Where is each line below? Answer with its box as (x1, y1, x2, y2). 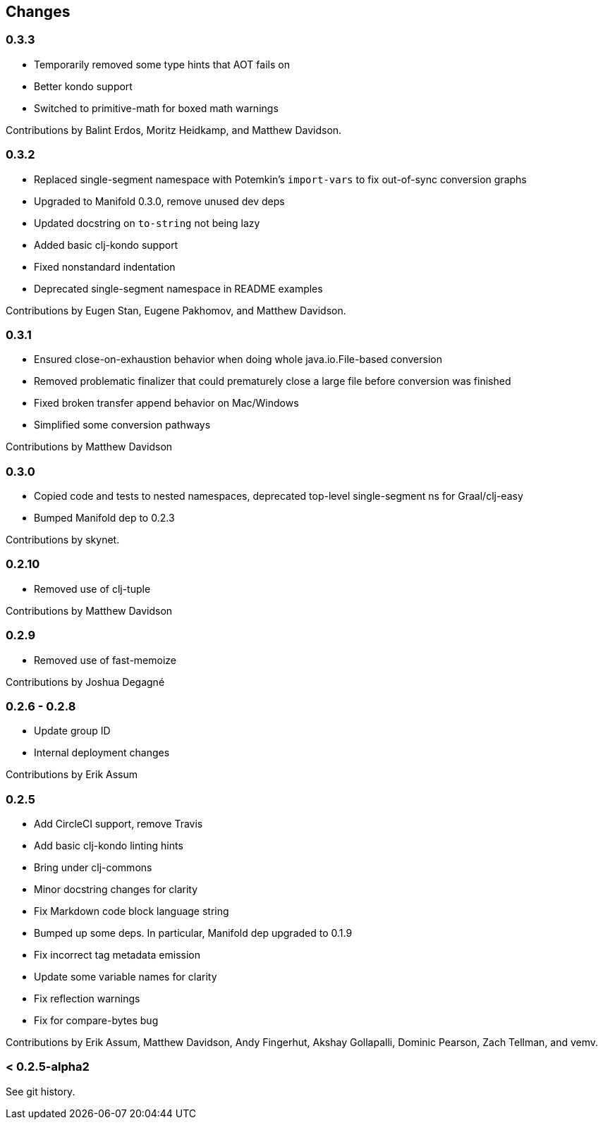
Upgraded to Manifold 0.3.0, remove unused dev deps (34, 195, 285, 207)
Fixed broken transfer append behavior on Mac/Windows (34, 397, 299, 410)
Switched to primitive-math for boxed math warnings (34, 102, 279, 114)
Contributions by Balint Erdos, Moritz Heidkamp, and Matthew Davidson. (6, 123, 342, 136)
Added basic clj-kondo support (34, 238, 178, 251)
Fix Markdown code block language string (34, 905, 229, 918)
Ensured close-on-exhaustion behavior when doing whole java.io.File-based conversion (34, 353, 442, 366)
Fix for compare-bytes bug (34, 1014, 159, 1027)
